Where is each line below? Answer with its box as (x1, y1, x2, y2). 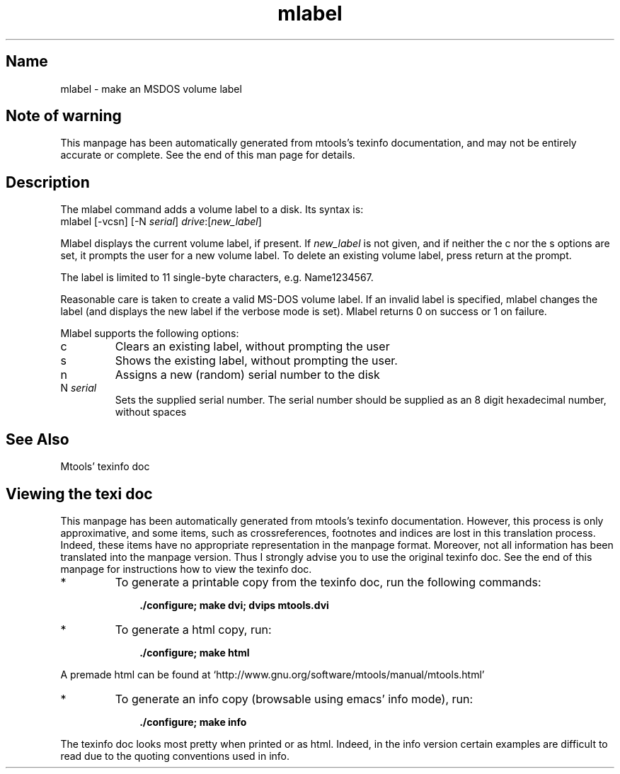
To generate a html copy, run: (115, 622, 272, 637)
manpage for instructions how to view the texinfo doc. (60, 562, 312, 575)
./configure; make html (139, 646, 250, 659)
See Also (6, 430, 69, 448)
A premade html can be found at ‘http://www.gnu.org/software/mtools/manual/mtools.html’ (60, 668, 485, 681)
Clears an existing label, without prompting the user (115, 339, 390, 354)
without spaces (115, 406, 187, 419)
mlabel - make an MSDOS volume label (60, 82, 242, 95)
